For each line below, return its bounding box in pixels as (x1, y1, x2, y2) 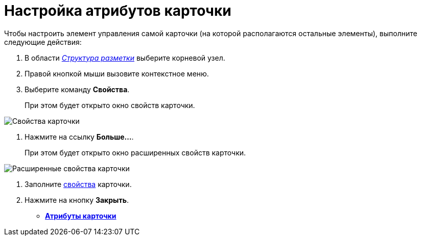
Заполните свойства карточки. (25, 179, 132, 189)
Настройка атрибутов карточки (4, 2, 231, 19)
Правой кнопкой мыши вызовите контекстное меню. (25, 69, 209, 78)
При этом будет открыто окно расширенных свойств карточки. (25, 148, 246, 157)
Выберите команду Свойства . (25, 85, 130, 94)
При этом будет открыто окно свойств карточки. (25, 100, 195, 110)
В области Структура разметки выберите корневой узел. (25, 53, 225, 62)
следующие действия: (4, 37, 82, 46)
